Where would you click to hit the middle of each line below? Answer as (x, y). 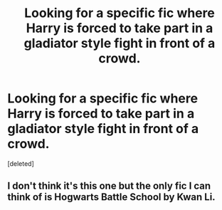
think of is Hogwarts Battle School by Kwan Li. (111, 197)
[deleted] (21, 163)
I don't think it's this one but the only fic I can (109, 186)
